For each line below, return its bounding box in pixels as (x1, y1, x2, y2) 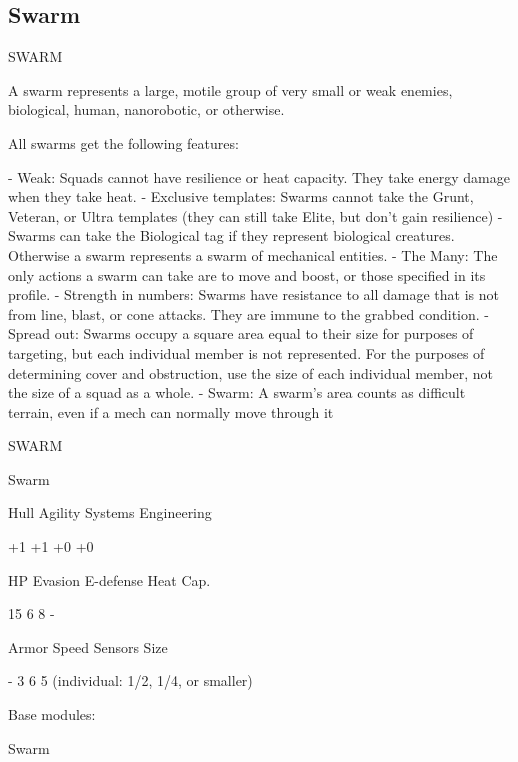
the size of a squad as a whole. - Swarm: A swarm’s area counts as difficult (8, 382, 466, 403)
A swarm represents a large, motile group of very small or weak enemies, (8, 79, 453, 100)
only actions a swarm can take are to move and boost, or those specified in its (8, 264, 486, 285)
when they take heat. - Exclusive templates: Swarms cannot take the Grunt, (8, 186, 474, 207)
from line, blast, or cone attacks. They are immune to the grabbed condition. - (8, 303, 489, 324)
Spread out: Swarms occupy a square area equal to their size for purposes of (8, 323, 474, 344)
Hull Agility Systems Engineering (8, 502, 212, 523)
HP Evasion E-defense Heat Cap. (8, 569, 211, 590)
